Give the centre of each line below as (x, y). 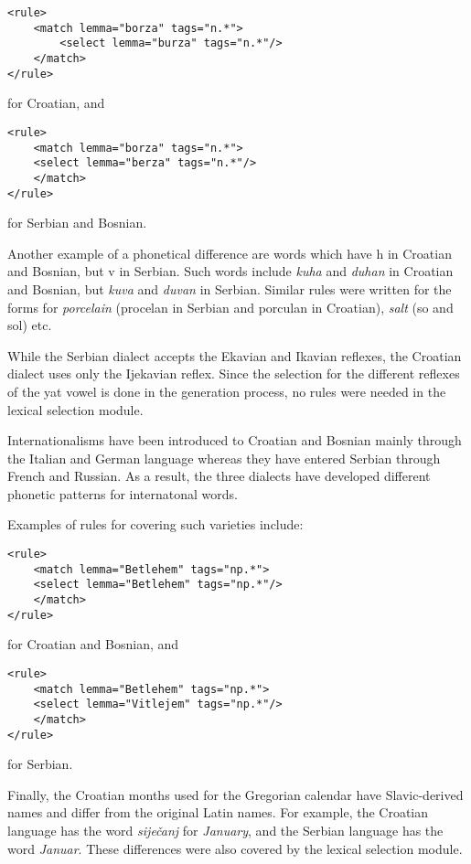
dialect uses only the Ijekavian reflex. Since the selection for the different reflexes (234, 373)
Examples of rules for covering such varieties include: (155, 524)
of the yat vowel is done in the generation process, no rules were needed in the (227, 391)
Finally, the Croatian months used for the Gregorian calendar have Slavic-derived (235, 794)
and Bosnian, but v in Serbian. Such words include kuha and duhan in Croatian (230, 271)
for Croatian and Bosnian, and (93, 644)
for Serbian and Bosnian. (77, 223)
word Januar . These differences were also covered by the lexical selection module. (235, 848)
